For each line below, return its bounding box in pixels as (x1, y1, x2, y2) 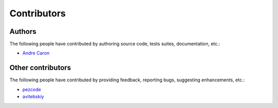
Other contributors (9, 63, 72, 72)
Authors (9, 27, 37, 36)
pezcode (22, 86, 41, 92)
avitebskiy (22, 94, 44, 100)
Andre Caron (22, 50, 50, 56)
